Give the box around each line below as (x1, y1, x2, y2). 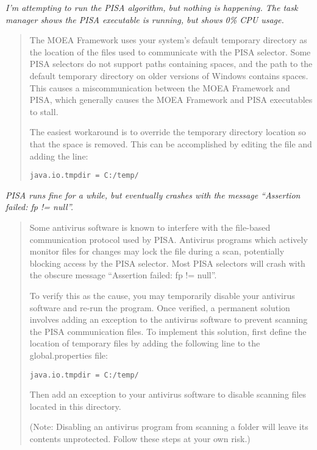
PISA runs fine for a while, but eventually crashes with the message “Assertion (5, 188, 301, 201)
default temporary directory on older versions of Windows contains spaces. (29, 69, 308, 82)
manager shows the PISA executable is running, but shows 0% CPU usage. (5, 13, 284, 26)
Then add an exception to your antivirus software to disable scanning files (29, 388, 306, 401)
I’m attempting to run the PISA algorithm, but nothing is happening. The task (5, 1, 298, 13)
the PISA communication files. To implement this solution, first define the (29, 325, 307, 337)
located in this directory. (29, 399, 121, 412)
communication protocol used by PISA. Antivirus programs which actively (29, 233, 308, 245)
